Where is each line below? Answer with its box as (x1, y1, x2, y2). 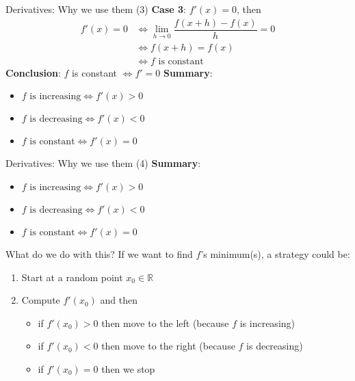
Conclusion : (5, 65, 61, 79)
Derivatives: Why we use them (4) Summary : (5, 156, 201, 170)
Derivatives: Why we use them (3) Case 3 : (5, 2, 186, 16)
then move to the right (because (101, 339, 235, 353)
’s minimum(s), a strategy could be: (200, 246, 350, 261)
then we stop (101, 361, 155, 376)
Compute (21, 293, 60, 307)
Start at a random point (21, 270, 123, 284)
